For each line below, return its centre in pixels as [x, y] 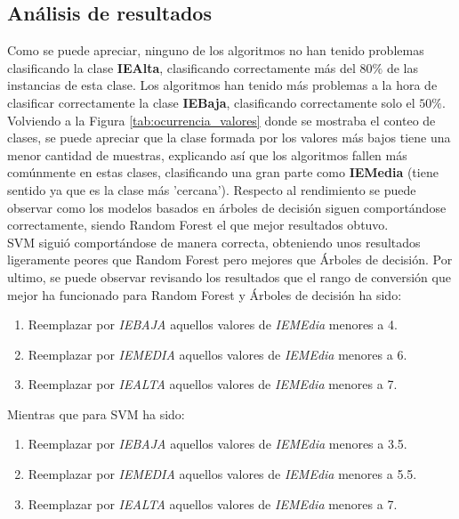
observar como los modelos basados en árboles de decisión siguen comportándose [227, 207]
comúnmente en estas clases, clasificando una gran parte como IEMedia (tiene [223, 172]
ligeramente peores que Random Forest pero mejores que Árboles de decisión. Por [230, 259]
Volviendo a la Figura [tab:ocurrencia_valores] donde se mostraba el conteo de [221, 120]
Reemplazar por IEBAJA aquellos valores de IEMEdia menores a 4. [213, 324]
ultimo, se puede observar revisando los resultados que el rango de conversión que [229, 276]
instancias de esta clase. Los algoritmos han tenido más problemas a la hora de [222, 85]
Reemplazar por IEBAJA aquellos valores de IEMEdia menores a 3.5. [217, 444]
